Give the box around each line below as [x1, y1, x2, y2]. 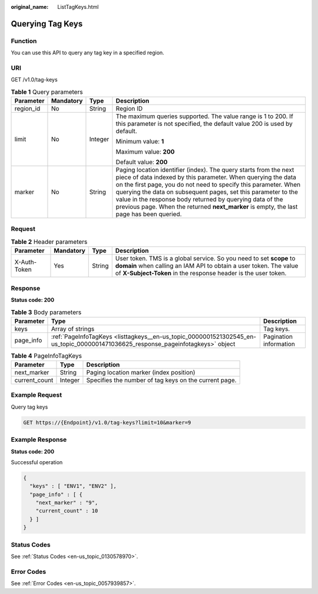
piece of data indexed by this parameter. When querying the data [115, 173, 297, 181]
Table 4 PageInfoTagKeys [11, 351, 82, 360]
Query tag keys [11, 403, 48, 410]
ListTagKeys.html [57, 4, 99, 10]
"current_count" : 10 [35, 508, 98, 514]
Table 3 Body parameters [11, 308, 82, 316]
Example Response [11, 436, 67, 444]
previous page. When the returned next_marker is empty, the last [115, 203, 298, 211]
